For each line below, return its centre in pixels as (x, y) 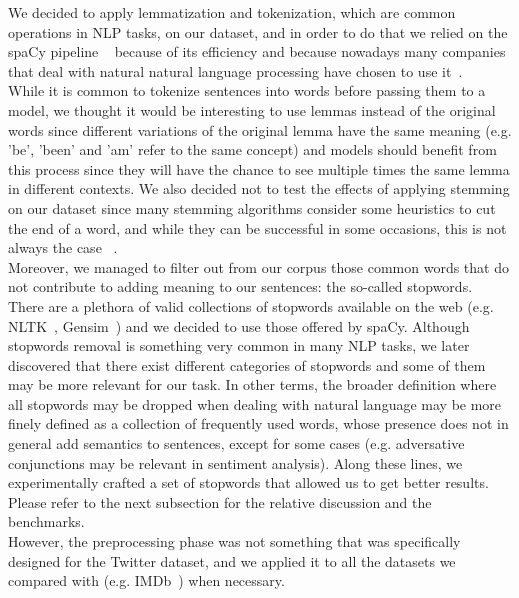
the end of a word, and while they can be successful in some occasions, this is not (257, 227)
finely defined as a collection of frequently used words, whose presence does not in (258, 423)
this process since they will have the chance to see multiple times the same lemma (259, 168)
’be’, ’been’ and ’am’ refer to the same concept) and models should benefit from (252, 149)
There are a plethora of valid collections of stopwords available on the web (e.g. (251, 305)
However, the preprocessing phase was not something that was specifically (234, 541)
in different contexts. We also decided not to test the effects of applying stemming (259, 188)
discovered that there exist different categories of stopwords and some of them (247, 364)
